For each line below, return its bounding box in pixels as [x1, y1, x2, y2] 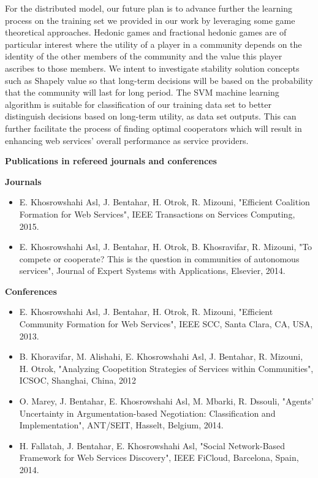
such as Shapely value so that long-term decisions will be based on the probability [5, 74, 313, 86]
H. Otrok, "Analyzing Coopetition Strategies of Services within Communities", [19, 362, 314, 374]
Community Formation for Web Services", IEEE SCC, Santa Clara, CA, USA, [19, 317, 313, 330]
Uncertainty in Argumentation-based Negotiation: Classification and [19, 406, 276, 419]
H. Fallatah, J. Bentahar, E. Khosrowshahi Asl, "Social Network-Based [19, 439, 286, 452]
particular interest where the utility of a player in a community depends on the [5, 37, 302, 50]
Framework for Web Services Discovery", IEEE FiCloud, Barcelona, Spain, [19, 451, 299, 464]
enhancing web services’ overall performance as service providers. [5, 134, 249, 146]
